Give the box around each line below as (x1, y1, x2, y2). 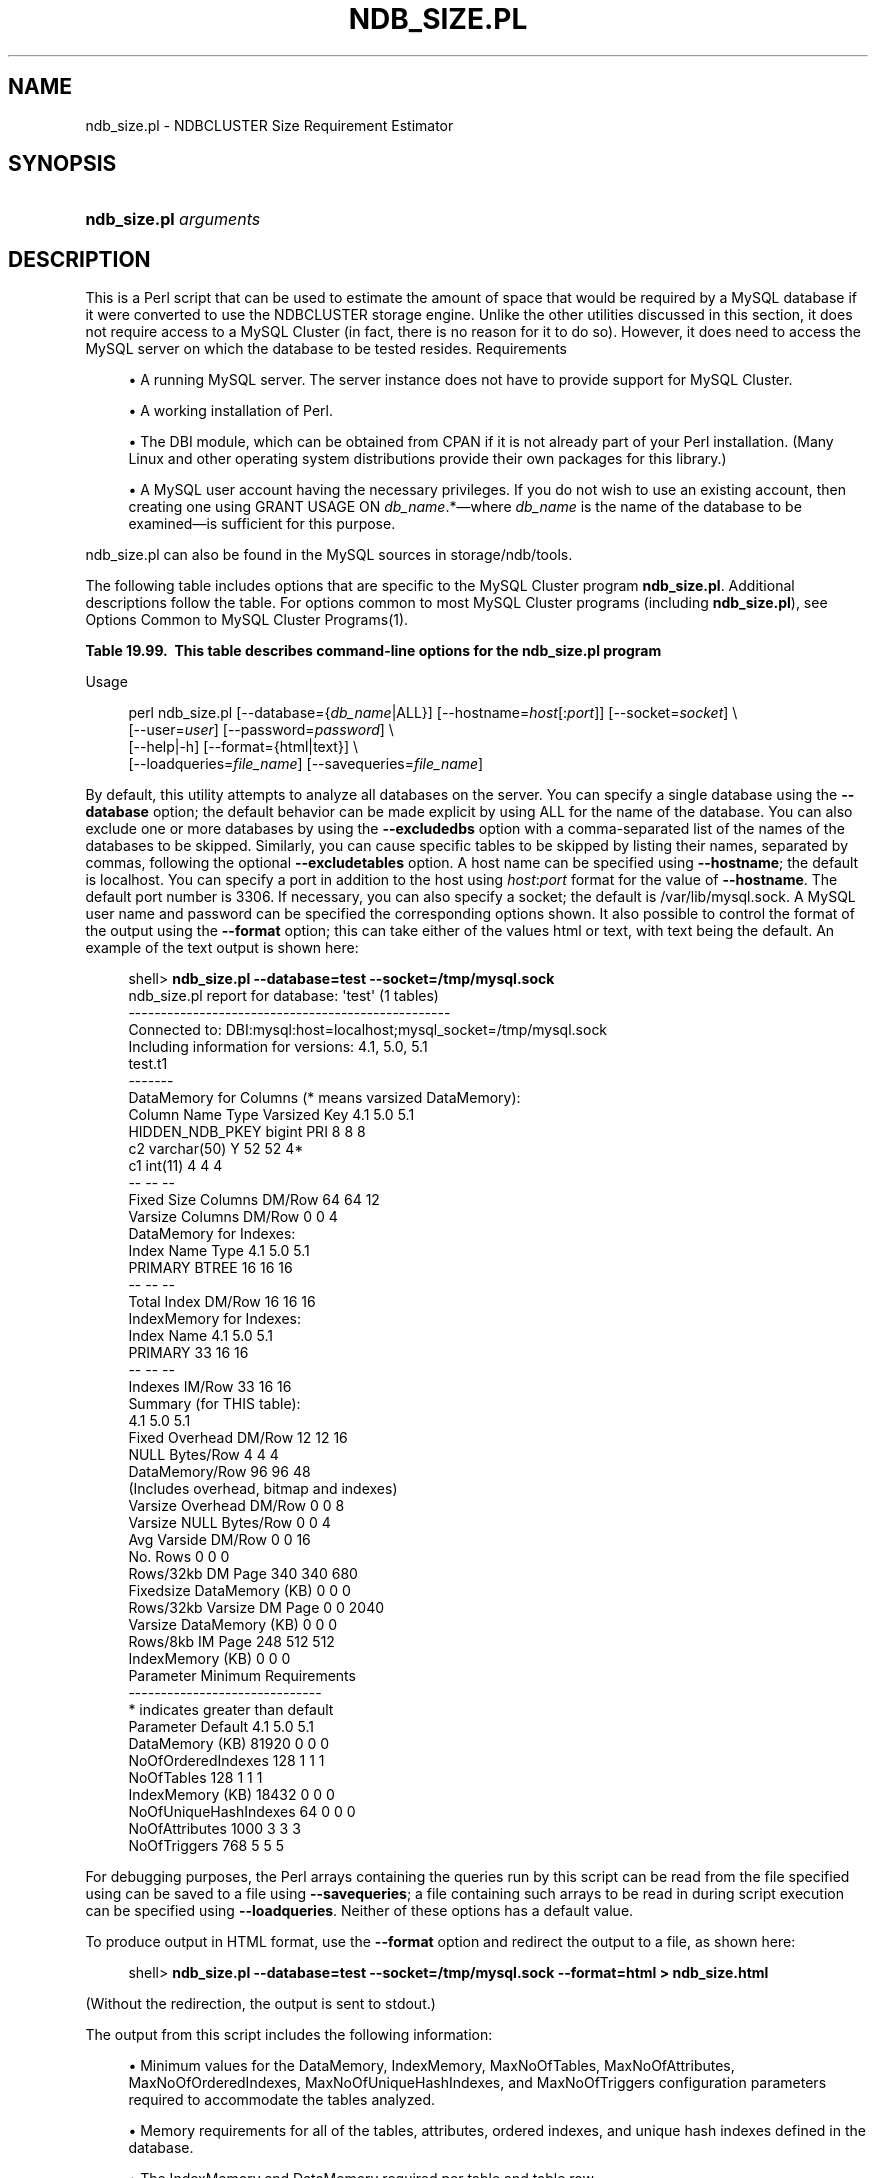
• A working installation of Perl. (128, 402, 333, 420)
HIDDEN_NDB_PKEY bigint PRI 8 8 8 (128, 1123, 366, 1141)
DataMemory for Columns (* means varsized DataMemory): (128, 1089, 521, 1107)
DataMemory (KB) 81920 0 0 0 (128, 1735, 330, 1753)
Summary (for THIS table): (128, 1395, 301, 1413)
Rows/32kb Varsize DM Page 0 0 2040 (128, 1599, 385, 1617)
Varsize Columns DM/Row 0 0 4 (128, 1208, 338, 1226)
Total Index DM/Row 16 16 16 (128, 1293, 316, 1311)
